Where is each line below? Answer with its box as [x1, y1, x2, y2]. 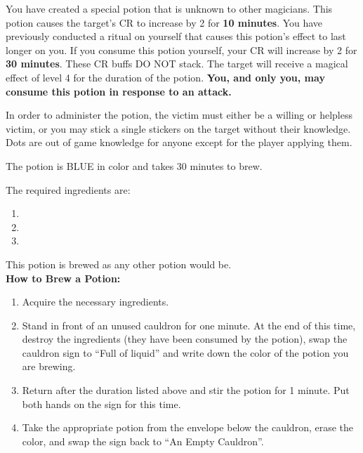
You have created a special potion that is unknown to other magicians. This [6, 1, 333, 15]
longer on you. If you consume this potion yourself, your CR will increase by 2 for [6, 42, 357, 57]
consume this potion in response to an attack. [6, 84, 232, 98]
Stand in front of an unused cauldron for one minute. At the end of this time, [22, 317, 356, 332]
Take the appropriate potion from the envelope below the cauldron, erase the [22, 420, 354, 435]
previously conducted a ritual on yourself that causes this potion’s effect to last [6, 29, 346, 44]
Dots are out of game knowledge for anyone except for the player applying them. [6, 135, 352, 150]
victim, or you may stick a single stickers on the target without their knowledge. [6, 121, 351, 136]
